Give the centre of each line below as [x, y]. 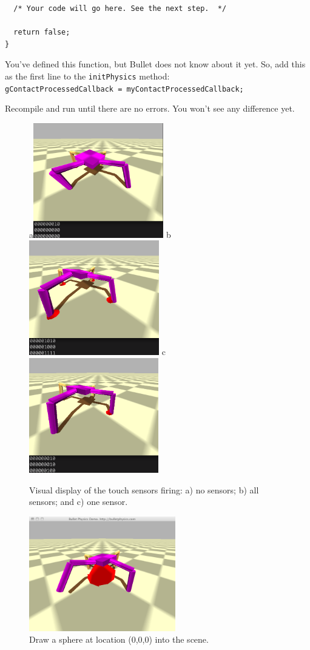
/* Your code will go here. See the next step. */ [120, 8]
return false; [42, 32]
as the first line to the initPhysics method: [87, 76]
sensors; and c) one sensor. [79, 502]
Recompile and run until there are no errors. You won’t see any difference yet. [150, 108]
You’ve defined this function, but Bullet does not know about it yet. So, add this [155, 64]
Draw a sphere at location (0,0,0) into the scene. [119, 639]
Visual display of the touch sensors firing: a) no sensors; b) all [144, 489]
